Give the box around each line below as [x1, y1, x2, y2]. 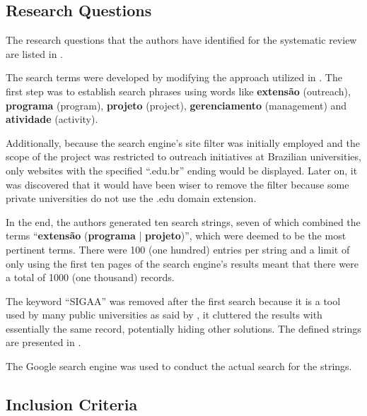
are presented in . [6, 335, 81, 350]
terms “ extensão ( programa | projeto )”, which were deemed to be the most [6, 228, 346, 243]
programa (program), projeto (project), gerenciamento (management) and [6, 97, 347, 112]
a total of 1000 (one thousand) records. [6, 270, 175, 285]
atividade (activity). [6, 112, 98, 126]
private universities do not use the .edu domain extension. [6, 191, 257, 206]
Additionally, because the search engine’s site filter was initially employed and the [6, 135, 360, 150]
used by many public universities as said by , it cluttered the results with [6, 307, 322, 322]
